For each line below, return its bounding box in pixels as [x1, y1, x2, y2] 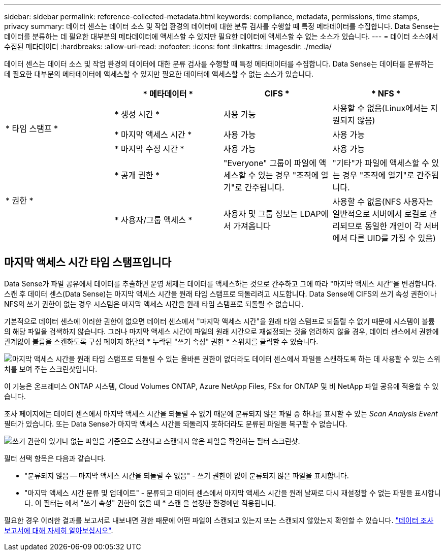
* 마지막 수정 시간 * [114, 144, 184, 154]
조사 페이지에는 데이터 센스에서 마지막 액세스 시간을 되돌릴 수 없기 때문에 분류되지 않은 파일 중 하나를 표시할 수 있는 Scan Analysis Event [4, 409, 438, 418]
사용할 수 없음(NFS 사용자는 [332, 197, 433, 207]
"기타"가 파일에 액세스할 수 [332, 158, 429, 168]
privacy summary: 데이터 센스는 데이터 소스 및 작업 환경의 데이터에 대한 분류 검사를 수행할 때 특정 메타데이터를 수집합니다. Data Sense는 [4, 22, 439, 30]
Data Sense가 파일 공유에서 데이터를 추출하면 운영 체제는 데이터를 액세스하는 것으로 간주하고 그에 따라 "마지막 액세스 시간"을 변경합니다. [4, 279, 436, 288]
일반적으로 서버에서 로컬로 [332, 209, 427, 219]
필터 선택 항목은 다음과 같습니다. [4, 453, 106, 463]
